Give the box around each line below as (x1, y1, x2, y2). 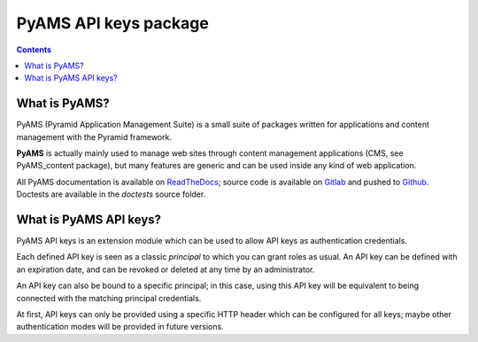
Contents (16, 44, 52, 55)
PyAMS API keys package (16, 13, 210, 33)
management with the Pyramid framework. (16, 131, 173, 142)
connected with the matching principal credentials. (16, 292, 202, 303)
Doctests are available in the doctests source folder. (16, 189, 206, 199)
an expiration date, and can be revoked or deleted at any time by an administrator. (16, 264, 315, 275)
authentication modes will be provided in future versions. (16, 322, 225, 332)
